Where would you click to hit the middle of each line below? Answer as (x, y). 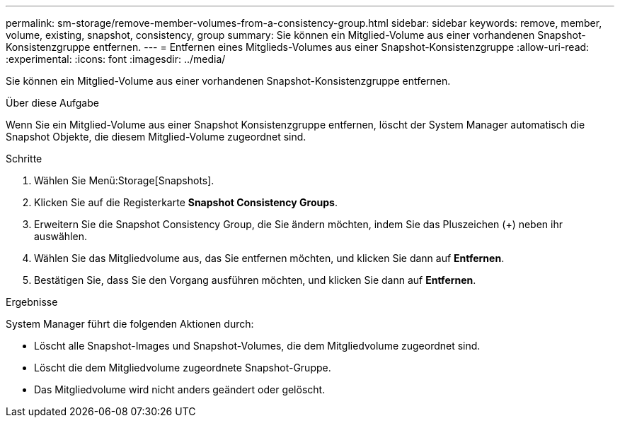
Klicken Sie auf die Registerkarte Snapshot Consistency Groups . (186, 202)
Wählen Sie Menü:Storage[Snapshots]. (124, 180)
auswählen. (61, 236)
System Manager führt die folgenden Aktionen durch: (130, 324)
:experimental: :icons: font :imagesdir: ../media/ (116, 59)
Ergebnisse (32, 302)
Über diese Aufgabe (52, 103)
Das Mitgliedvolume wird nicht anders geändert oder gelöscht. (180, 389)
